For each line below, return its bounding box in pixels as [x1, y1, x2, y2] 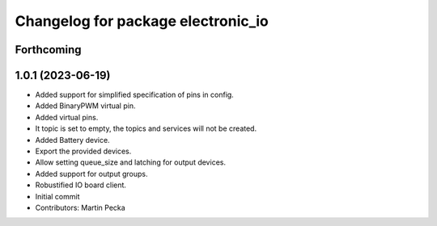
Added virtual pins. [35, 112, 99, 122]
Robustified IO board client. [35, 180, 127, 190]
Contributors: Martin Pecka [35, 203, 125, 212]
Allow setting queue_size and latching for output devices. [35, 157, 227, 167]
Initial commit [35, 191, 80, 201]
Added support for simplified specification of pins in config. [35, 90, 234, 100]
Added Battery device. [35, 135, 110, 144]
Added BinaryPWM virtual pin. [35, 101, 136, 111]
